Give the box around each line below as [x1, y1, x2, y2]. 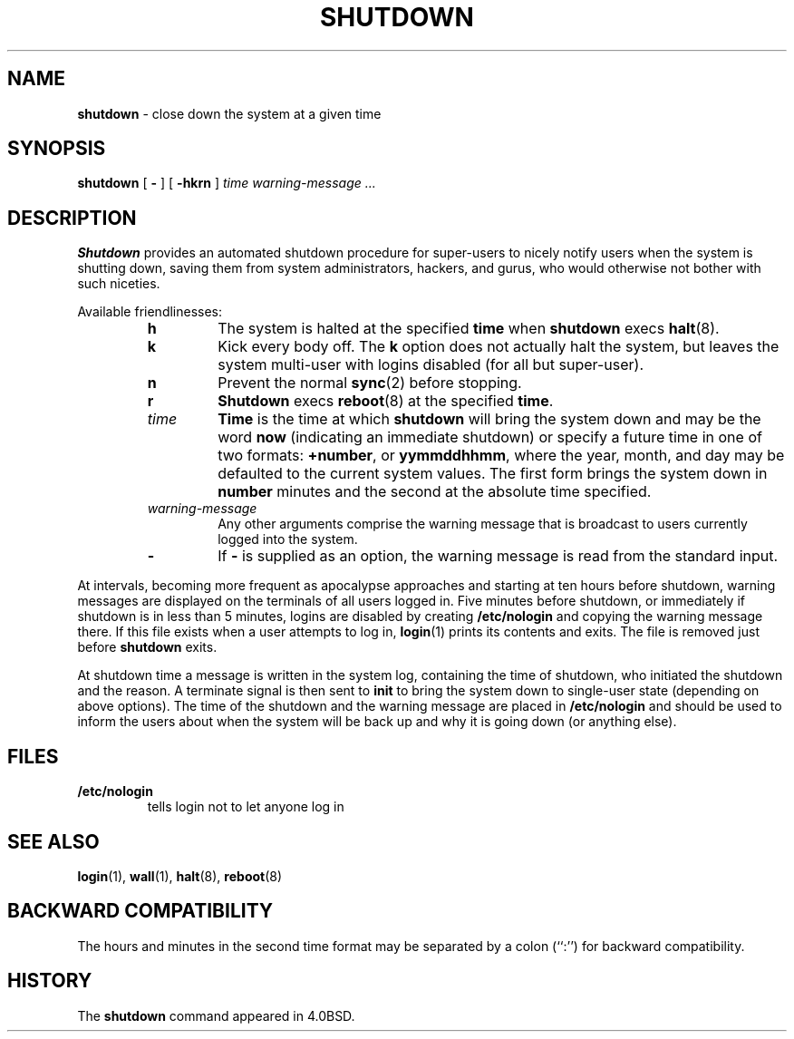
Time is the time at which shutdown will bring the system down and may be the [218, 410, 761, 429]
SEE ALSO [7, 830, 100, 853]
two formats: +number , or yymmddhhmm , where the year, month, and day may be [218, 446, 785, 465]
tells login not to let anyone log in [147, 799, 344, 815]
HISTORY [7, 969, 92, 993]
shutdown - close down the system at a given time [77, 105, 382, 121]
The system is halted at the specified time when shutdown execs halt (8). [218, 319, 720, 338]
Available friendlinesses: [77, 304, 223, 320]
